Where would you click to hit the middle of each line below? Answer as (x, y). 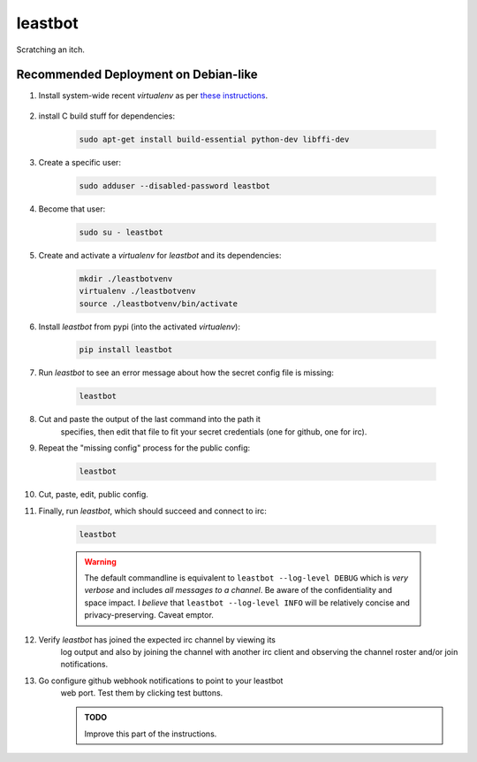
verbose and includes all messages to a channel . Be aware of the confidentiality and (238, 590)
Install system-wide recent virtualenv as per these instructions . (153, 96)
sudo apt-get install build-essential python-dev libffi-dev (214, 139)
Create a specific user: (79, 162)
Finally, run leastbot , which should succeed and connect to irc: (152, 511)
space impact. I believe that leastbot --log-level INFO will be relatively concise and (247, 603)
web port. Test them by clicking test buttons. (142, 693)
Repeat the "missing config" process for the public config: (144, 448)
